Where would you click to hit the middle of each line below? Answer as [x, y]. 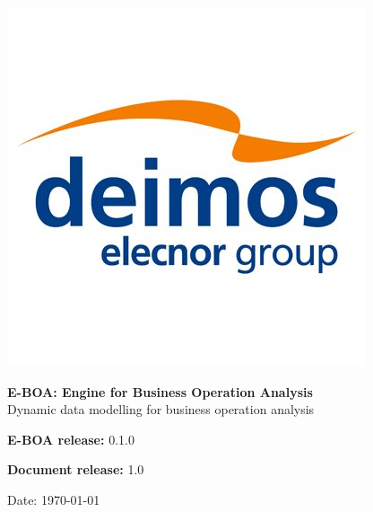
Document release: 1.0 [76, 469]
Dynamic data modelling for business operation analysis [161, 409]
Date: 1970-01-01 [54, 499]
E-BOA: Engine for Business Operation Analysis [160, 391]
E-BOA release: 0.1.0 [71, 439]
